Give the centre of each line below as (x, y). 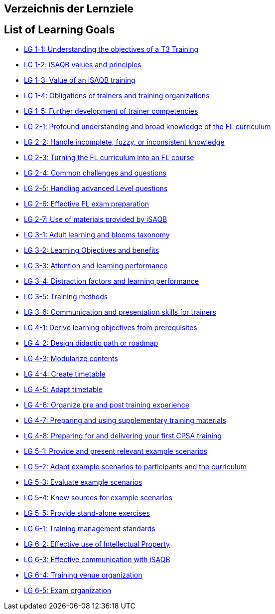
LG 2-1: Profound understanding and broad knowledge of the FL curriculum (147, 126)
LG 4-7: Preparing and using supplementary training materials (125, 420)
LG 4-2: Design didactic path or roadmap (91, 343)
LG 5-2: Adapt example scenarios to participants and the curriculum (135, 466)
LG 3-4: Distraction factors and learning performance (112, 281)
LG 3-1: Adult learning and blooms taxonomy (97, 234)
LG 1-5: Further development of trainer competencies (111, 111)
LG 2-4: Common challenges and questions (95, 173)
